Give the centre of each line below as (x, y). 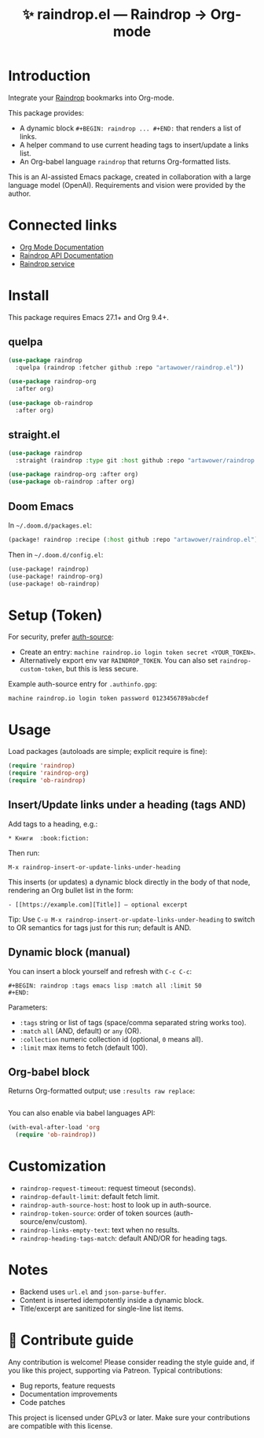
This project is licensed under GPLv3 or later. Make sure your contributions (129, 1418)
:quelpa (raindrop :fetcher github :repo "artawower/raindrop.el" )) (130, 367)
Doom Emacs (41, 506)
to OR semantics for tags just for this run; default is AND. (100, 927)
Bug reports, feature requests (67, 1386)
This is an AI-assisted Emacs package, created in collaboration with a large (130, 177)
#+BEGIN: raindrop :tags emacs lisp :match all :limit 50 (105, 986)
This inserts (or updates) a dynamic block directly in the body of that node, (129, 881)
